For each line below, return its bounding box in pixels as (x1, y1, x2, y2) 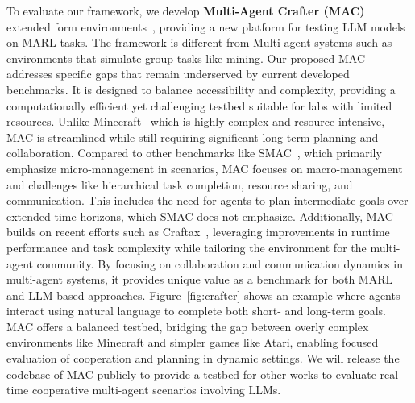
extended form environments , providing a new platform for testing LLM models (6, 18, 405, 35)
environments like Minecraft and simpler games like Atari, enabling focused (6, 334, 379, 351)
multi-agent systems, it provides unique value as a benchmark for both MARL (6, 271, 393, 288)
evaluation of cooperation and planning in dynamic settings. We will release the (6, 350, 400, 367)
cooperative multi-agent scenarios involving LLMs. (31, 381, 281, 398)
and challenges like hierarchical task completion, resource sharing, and (6, 176, 353, 193)
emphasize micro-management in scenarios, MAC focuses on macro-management (6, 160, 403, 177)
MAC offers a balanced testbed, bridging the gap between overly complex (6, 318, 369, 334)
